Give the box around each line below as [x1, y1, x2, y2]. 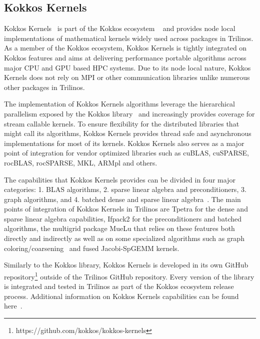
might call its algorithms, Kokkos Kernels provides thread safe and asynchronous [4, 128, 251, 138]
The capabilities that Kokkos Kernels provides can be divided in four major [4, 174, 235, 184]
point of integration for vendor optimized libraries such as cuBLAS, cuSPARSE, [4, 147, 249, 158]
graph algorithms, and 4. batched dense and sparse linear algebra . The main [4, 193, 241, 204]
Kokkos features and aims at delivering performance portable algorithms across [4, 52, 246, 62]
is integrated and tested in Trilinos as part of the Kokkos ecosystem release [4, 281, 234, 291]
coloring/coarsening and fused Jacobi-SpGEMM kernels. [4, 242, 179, 253]
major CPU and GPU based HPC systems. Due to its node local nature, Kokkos [4, 62, 251, 72]
